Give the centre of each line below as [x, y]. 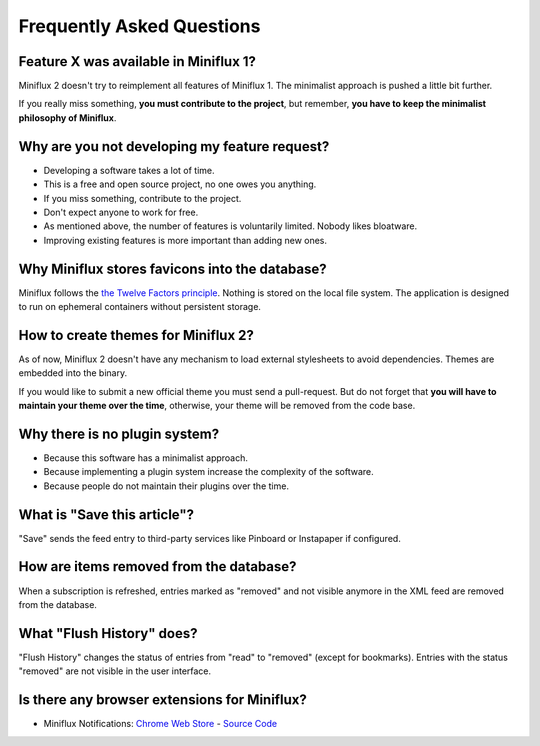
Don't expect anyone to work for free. [121, 212]
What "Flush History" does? [108, 633]
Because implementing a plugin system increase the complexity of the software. [208, 472]
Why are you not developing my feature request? [174, 146]
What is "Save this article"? [106, 514]
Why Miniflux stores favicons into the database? [172, 268]
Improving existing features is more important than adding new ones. [185, 240]
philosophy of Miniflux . [67, 117]
